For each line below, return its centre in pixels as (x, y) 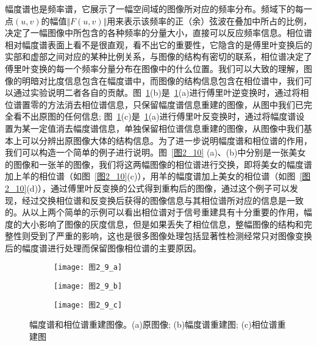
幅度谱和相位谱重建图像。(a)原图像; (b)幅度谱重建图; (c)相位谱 (153, 324)
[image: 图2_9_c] (88, 305)
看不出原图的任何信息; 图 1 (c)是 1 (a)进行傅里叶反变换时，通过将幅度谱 (155, 116)
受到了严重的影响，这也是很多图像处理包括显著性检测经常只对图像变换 (171, 236)
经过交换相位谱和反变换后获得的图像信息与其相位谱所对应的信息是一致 (162, 200)
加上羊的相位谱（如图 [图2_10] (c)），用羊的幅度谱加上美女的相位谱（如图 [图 (158, 176)
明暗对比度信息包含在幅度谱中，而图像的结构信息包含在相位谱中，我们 (162, 80)
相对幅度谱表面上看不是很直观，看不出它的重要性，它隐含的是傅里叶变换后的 (158, 44)
